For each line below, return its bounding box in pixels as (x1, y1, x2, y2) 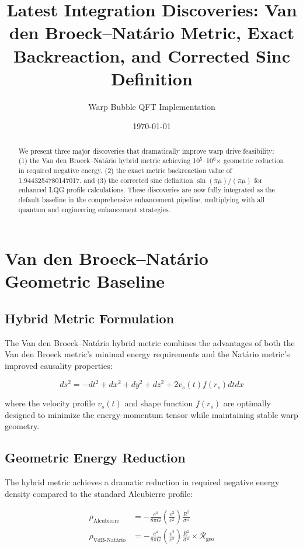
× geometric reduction (215, 156, 284, 165)
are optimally (223, 397, 271, 409)
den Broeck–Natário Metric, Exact (9, 20, 295, 44)
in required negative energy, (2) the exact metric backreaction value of (18, 165, 232, 175)
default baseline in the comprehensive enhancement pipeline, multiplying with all (18, 194, 265, 204)
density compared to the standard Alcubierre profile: (5, 487, 193, 499)
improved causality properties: (5, 360, 113, 372)
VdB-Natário (93, 537, 126, 544)
